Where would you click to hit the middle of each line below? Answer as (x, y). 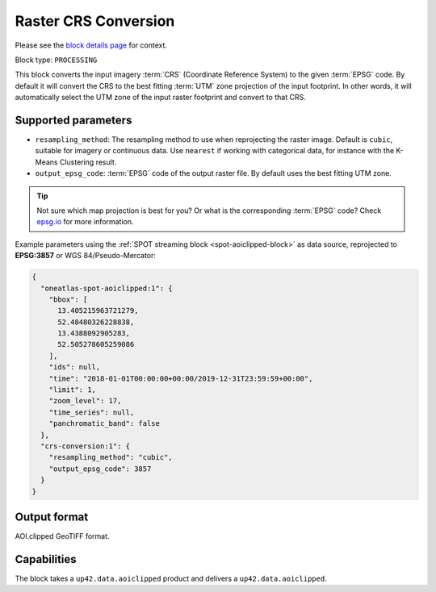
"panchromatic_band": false (105, 424)
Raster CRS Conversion (95, 21)
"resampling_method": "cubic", (111, 457)
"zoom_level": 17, (85, 401)
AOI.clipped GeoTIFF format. (62, 536)
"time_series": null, (92, 412)
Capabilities (46, 559)
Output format (52, 517)
